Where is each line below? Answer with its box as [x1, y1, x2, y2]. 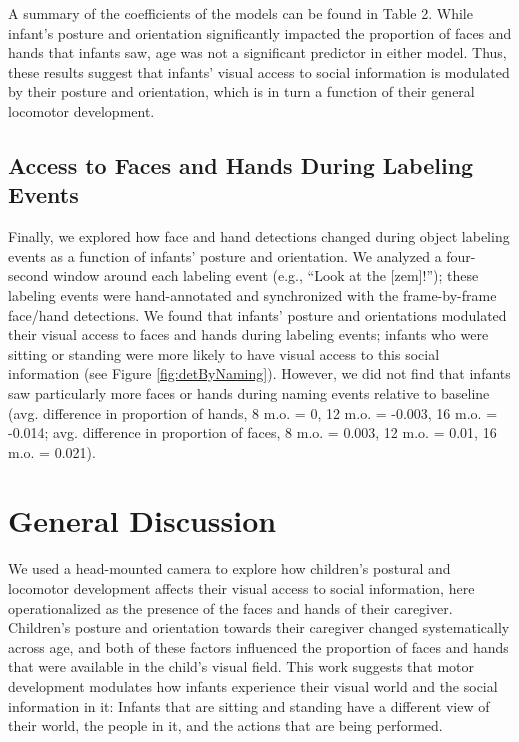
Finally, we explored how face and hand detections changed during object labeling [8, 226, 510, 247]
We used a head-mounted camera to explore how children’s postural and [8, 558, 451, 579]
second [8, 265, 49, 286]
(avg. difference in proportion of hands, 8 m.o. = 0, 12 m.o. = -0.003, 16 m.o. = [8, 402, 498, 423]
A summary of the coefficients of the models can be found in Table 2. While [8, 3, 473, 23]
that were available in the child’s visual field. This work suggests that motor [8, 656, 475, 677]
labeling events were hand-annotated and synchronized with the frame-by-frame [8, 284, 497, 305]
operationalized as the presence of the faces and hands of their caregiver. [8, 597, 453, 618]
